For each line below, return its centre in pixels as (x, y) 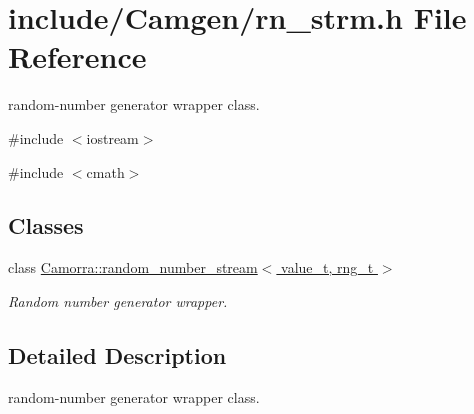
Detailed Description (117, 354)
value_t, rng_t (327, 267)
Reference (77, 56)
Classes (46, 225)
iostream (112, 137)
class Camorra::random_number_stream (133, 267)
